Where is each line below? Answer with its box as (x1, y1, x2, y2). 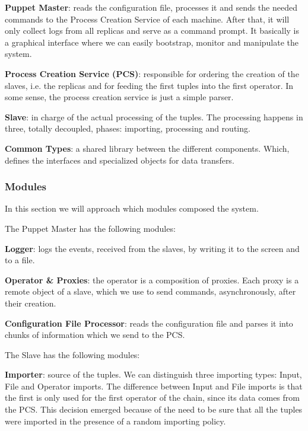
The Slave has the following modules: (5, 348, 140, 360)
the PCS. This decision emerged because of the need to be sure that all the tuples (5, 403, 303, 416)
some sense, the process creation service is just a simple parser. (5, 91, 234, 103)
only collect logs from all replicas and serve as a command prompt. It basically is (5, 24, 300, 37)
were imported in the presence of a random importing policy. (5, 414, 226, 427)
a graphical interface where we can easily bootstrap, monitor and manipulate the (5, 36, 299, 48)
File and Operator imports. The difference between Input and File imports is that (5, 379, 303, 392)
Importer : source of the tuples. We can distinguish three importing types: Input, (5, 368, 302, 381)
